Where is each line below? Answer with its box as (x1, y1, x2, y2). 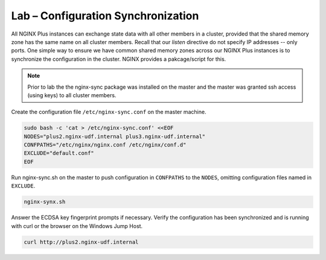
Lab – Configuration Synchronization (11, 9, 199, 22)
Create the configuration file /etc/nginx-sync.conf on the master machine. (11, 109, 206, 116)
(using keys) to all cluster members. (27, 91, 117, 99)
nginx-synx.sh (24, 198, 66, 205)
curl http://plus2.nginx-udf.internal (24, 238, 139, 246)
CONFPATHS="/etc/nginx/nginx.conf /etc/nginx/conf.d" (24, 142, 187, 148)
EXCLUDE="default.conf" (24, 150, 95, 157)
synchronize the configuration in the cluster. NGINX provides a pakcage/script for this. (11, 55, 226, 63)
